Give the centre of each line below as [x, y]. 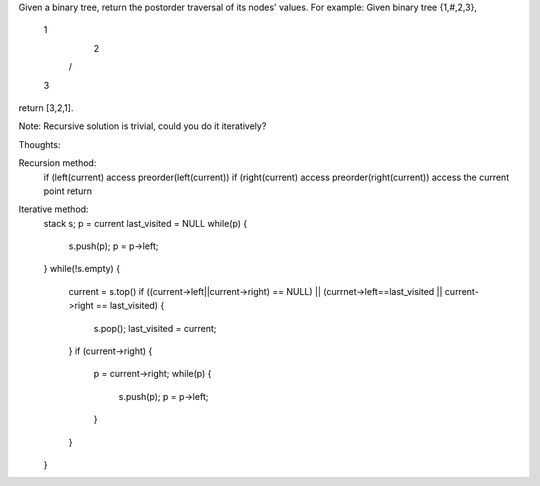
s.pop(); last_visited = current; [155, 328]
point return [67, 191]
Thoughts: [39, 144]
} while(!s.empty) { [81, 269]
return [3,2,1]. [46, 107]
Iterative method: [53, 209]
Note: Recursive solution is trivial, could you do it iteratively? [142, 126]
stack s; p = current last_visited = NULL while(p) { [145, 223]
